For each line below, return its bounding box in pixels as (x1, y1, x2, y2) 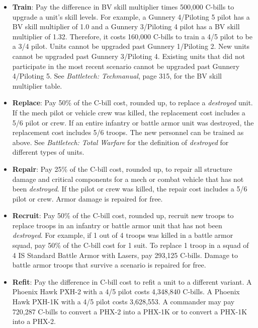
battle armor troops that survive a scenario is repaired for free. (12, 259, 206, 270)
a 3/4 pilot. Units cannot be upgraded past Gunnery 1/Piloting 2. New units (12, 41, 250, 51)
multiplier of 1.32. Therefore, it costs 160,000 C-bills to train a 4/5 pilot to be (12, 31, 252, 41)
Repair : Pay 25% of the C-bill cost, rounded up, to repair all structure (12, 163, 232, 174)
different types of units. (12, 147, 84, 157)
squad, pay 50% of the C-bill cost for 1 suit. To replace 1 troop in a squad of (12, 240, 249, 250)
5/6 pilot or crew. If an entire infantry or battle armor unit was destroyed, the (12, 117, 254, 127)
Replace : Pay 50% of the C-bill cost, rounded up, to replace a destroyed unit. (12, 97, 253, 108)
